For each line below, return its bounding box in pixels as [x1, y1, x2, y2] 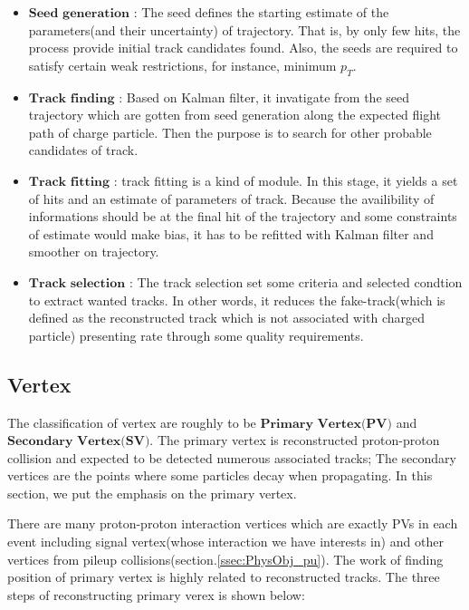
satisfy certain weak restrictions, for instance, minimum [28, 55, 337, 74]
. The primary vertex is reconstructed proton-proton [149, 431, 440, 450]
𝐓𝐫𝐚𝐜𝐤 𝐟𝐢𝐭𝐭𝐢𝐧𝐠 [28, 175, 110, 189]
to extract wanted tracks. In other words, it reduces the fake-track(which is [28, 290, 445, 309]
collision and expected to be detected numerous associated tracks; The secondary [7, 448, 456, 467]
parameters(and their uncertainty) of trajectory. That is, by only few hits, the [28, 20, 461, 39]
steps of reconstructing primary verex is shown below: [7, 585, 305, 604]
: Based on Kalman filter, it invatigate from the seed [119, 87, 410, 106]
